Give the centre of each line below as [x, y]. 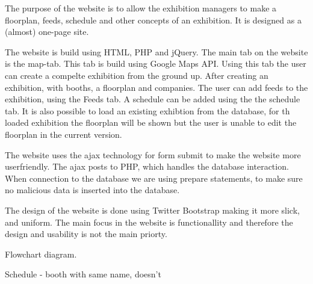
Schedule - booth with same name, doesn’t [83, 274]
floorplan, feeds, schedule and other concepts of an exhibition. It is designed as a [153, 20]
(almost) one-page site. [47, 32]
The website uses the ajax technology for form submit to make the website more [153, 154]
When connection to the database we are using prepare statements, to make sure [154, 178]
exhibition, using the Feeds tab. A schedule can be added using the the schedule [153, 99]
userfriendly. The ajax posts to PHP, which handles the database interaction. [147, 166]
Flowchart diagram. [41, 254]
